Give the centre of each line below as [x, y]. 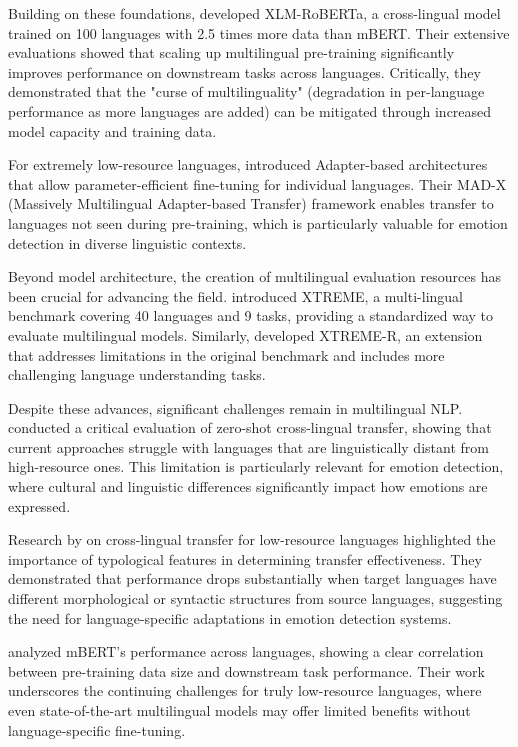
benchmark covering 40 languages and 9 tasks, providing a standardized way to [251, 315]
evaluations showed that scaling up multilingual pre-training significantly [231, 52]
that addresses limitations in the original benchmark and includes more [226, 354]
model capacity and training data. [112, 130]
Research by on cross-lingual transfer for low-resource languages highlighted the [252, 539]
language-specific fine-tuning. [97, 729]
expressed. [39, 505]
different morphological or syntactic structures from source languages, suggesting [255, 598]
